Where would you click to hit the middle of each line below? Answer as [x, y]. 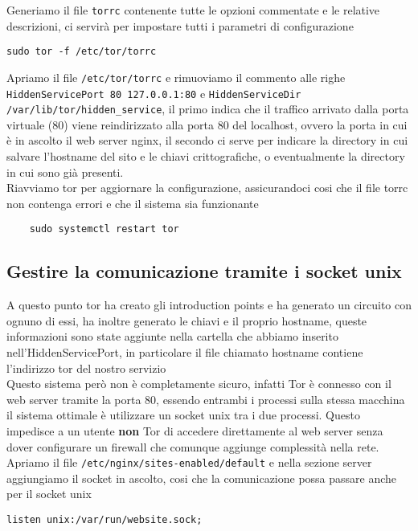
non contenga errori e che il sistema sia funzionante [133, 203]
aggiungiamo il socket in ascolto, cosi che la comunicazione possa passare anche [202, 478]
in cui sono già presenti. [65, 172]
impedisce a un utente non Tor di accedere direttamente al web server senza [195, 431]
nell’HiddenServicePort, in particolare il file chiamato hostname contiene [185, 352]
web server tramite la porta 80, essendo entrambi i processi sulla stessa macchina [206, 399]
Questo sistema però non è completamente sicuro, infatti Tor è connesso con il [199, 384]
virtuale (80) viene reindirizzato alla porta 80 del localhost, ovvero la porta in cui [207, 124]
